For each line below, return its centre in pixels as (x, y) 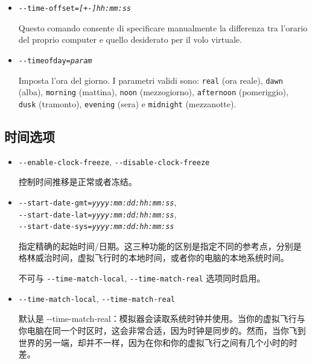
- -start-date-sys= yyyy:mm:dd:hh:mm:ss (96, 227)
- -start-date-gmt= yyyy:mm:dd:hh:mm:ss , (97, 202)
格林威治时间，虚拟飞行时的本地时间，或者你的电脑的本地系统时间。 (154, 258)
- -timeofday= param (55, 61)
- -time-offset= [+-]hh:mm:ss (75, 8)
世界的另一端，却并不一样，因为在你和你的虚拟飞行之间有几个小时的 (154, 342)
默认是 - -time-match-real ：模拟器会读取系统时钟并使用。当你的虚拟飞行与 (162, 318)
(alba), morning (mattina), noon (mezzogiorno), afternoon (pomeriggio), (153, 92)
